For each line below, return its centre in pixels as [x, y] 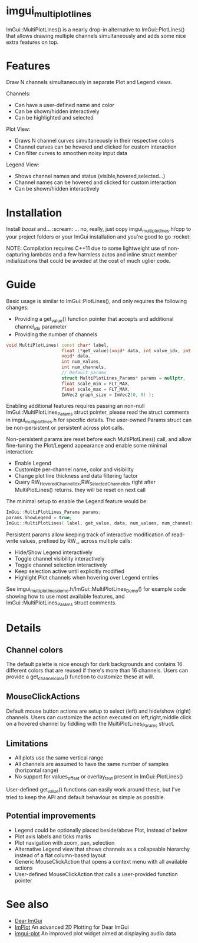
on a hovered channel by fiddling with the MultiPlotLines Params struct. [90, 724]
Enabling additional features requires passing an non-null [75, 406]
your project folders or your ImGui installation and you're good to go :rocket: [98, 237]
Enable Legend [33, 464]
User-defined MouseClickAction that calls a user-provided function [96, 874]
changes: [17, 308]
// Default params [84, 373]
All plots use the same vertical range [59, 758]
